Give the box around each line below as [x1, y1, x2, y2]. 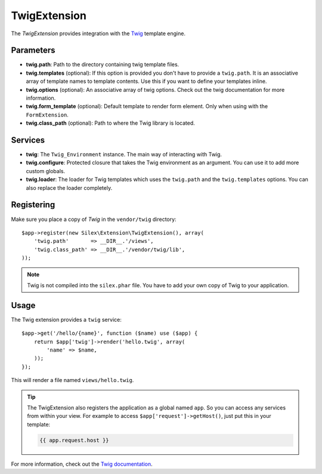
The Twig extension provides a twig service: [11, 316, 122, 323]
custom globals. [26, 167, 66, 174]
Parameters [11, 45, 55, 56]
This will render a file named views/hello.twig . [11, 377, 134, 384]
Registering [11, 200, 55, 210]
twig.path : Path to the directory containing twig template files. [26, 61, 179, 68]
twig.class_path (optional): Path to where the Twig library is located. [26, 119, 195, 127]
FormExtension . [26, 111, 69, 118]
